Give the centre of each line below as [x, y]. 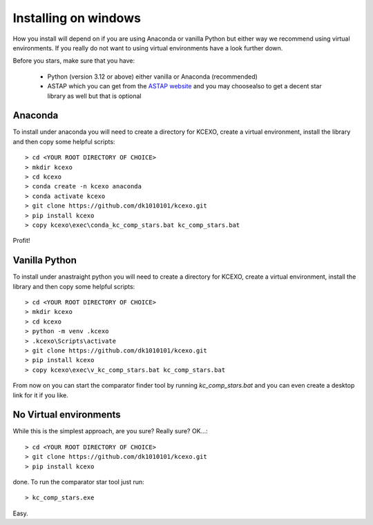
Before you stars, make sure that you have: [74, 61]
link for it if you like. [41, 395]
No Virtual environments [67, 415]
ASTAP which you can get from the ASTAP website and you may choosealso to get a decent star [184, 86]
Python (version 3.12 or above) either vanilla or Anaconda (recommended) [153, 77]
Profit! [21, 241]
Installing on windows [77, 18]
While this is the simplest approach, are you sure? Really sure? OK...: [110, 431]
